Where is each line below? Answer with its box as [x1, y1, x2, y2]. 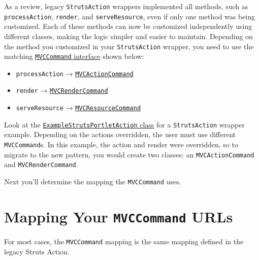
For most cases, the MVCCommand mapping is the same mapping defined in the [4, 236, 244, 246]
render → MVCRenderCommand [16, 85, 108, 95]
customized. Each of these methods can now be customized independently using [4, 21, 252, 31]
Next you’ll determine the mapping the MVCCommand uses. [4, 176, 181, 186]
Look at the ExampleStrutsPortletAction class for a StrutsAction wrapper [4, 119, 245, 129]
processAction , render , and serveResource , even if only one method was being [4, 11, 255, 21]
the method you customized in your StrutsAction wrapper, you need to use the [4, 41, 254, 51]
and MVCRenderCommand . [4, 159, 78, 170]
